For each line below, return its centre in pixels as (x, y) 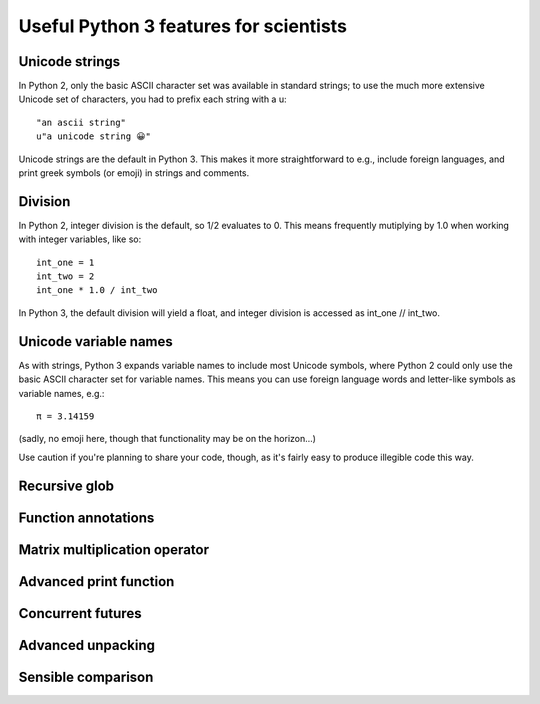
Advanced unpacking (86, 645)
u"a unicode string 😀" (94, 136)
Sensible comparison (86, 676)
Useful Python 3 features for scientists (182, 26)
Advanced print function (96, 581)
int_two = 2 (65, 276)
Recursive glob (66, 485)
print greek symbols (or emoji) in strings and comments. (134, 173)
